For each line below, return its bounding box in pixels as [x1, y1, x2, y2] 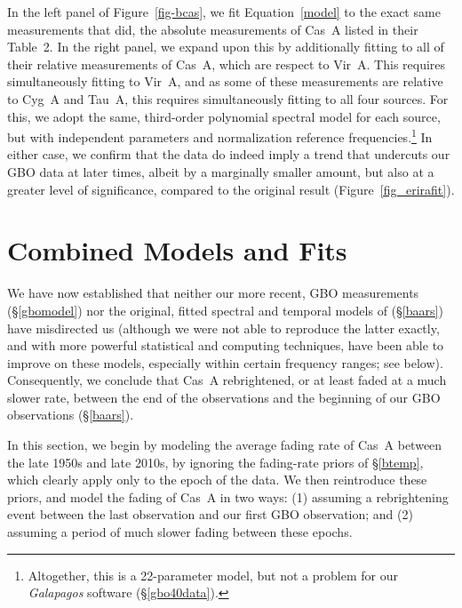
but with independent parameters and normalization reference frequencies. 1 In [7, 125, 433, 146]
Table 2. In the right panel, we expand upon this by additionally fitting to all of [7, 37, 444, 56]
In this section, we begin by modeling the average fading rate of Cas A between [7, 436, 442, 454]
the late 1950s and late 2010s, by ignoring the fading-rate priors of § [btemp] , [7, 452, 424, 471]
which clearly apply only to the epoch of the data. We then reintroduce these [7, 470, 427, 489]
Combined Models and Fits [7, 232, 347, 268]
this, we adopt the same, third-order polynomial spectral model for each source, [7, 107, 441, 125]
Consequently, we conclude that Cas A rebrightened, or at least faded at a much [7, 371, 447, 389]
